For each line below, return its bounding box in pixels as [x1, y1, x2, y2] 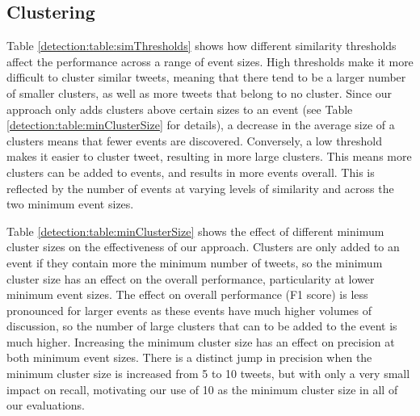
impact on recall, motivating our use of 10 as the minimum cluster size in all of [6, 380, 398, 397]
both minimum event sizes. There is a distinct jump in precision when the [6, 349, 372, 366]
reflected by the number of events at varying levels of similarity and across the [6, 179, 394, 196]
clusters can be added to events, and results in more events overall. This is [6, 163, 375, 180]
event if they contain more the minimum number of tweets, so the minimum [6, 254, 383, 271]
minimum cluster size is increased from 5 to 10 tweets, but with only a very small [6, 365, 410, 382]
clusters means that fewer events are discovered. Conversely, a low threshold [6, 132, 383, 149]
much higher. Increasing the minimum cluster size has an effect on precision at [6, 333, 395, 350]
